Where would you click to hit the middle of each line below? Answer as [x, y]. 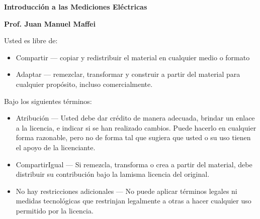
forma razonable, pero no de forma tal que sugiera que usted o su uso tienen [133, 137]
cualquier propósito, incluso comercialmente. [84, 84]
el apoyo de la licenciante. [56, 147]
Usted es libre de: [31, 40]
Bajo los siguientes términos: [48, 101]
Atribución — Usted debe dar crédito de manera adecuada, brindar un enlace [135, 118]
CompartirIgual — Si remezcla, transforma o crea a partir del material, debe [134, 164]
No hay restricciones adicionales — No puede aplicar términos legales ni [126, 191]
